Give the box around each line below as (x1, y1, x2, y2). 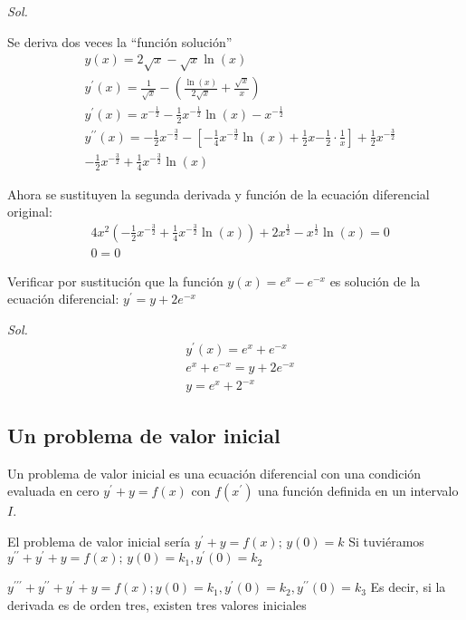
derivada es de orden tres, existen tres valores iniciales (7, 596, 307, 615)
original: (7, 202, 52, 221)
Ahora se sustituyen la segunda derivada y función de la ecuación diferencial (7, 184, 430, 203)
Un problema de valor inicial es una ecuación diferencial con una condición (7, 463, 422, 482)
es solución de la (329, 271, 421, 290)
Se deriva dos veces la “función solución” (7, 32, 233, 51)
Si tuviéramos (348, 531, 424, 550)
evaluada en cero (7, 481, 100, 500)
